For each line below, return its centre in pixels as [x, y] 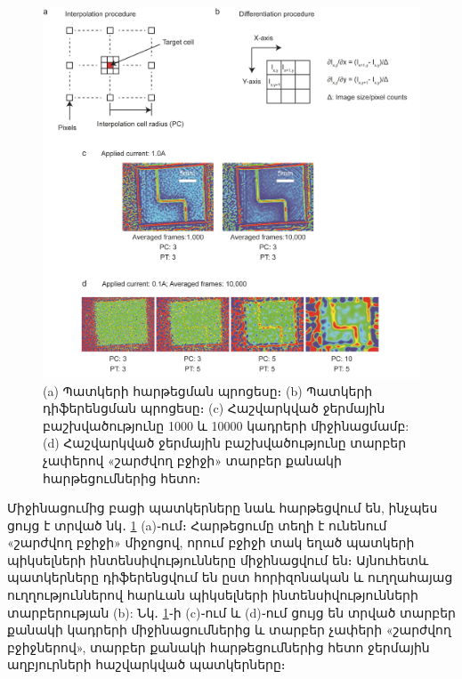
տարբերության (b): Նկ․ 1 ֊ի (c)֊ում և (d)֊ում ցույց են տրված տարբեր [231, 612]
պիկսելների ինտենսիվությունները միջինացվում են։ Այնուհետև [218, 559]
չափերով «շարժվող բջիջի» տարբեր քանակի [192, 460]
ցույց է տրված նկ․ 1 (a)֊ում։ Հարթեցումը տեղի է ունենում [197, 525]
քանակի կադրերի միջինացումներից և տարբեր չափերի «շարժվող [229, 630]
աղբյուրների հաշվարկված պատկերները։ [146, 664]
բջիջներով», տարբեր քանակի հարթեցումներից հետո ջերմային [219, 647]
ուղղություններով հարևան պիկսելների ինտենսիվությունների [213, 595]
